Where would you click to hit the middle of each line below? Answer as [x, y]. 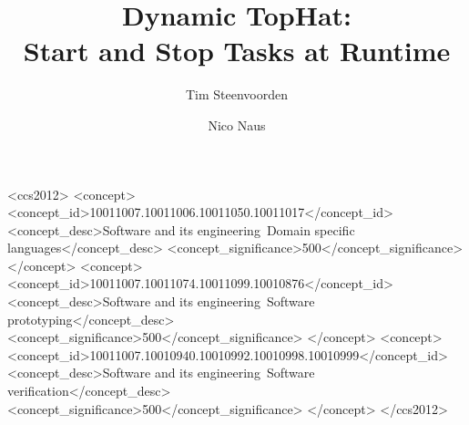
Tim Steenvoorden [237, 94]
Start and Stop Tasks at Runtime [237, 51]
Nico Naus [237, 124]
